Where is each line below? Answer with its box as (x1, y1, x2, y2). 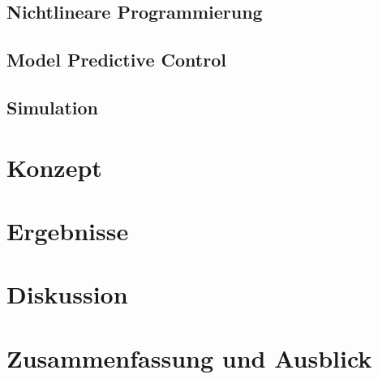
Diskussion (6, 278, 128, 311)
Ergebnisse (6, 213, 129, 247)
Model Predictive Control (6, 47, 226, 72)
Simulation (6, 94, 99, 119)
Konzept (6, 150, 102, 183)
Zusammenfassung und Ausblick (6, 341, 372, 374)
